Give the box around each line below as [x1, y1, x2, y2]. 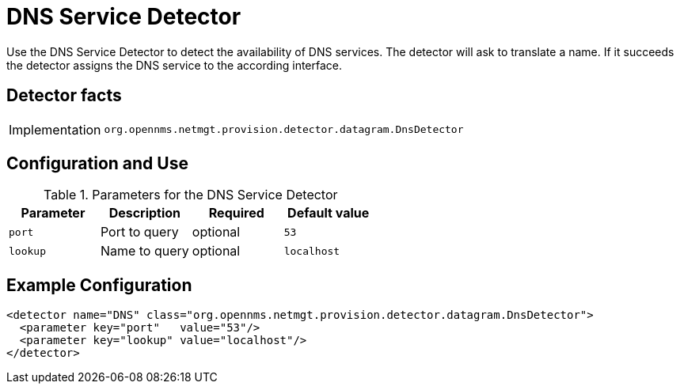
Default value [287, 205, 370, 222]
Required [208, 205, 264, 222]
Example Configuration [6, 275, 192, 295]
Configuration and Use [6, 153, 188, 174]
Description [108, 205, 181, 222]
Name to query [100, 243, 189, 259]
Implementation [9, 121, 101, 138]
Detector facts [6, 85, 122, 106]
